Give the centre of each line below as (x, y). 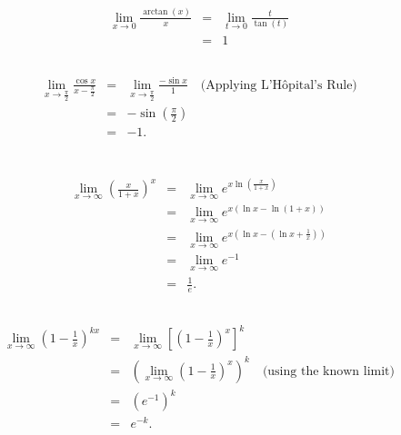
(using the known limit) (328, 371)
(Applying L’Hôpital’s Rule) (279, 85)
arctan (155, 12)
